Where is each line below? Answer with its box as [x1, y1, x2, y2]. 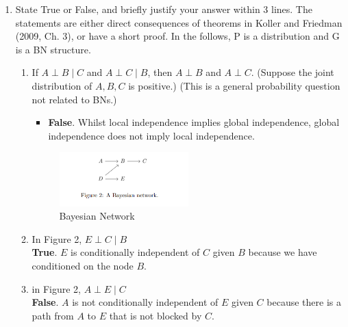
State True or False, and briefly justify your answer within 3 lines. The [15, 2, 312, 16]
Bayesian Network [59, 209, 135, 223]
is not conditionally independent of [72, 295, 219, 309]
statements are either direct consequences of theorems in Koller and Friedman [15, 15, 343, 29]
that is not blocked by [109, 308, 202, 322]
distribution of [32, 78, 92, 92]
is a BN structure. [15, 42, 91, 56]
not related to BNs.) [32, 92, 117, 106]
